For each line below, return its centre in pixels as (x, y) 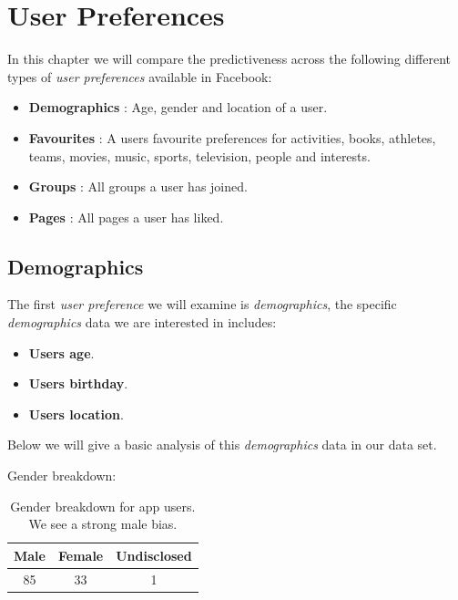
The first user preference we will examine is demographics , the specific (202, 304)
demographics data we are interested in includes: (142, 322)
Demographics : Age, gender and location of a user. (178, 107)
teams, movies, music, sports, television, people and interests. (199, 155)
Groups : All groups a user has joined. (138, 186)
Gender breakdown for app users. (103, 506)
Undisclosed (154, 555)
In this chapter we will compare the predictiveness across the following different (229, 59)
